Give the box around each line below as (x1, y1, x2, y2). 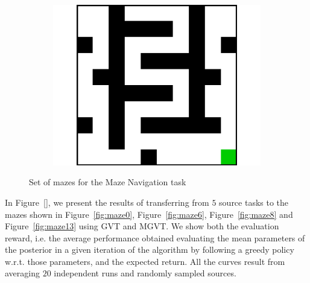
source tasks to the (219, 196, 289, 208)
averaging (5, 267, 40, 279)
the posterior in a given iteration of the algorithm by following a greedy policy (5, 243, 294, 256)
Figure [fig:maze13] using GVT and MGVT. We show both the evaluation (5, 220, 279, 232)
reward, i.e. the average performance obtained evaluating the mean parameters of (5, 231, 305, 244)
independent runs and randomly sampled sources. (54, 267, 236, 279)
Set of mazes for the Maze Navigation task (29, 176, 186, 188)
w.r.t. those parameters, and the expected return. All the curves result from (5, 255, 285, 267)
